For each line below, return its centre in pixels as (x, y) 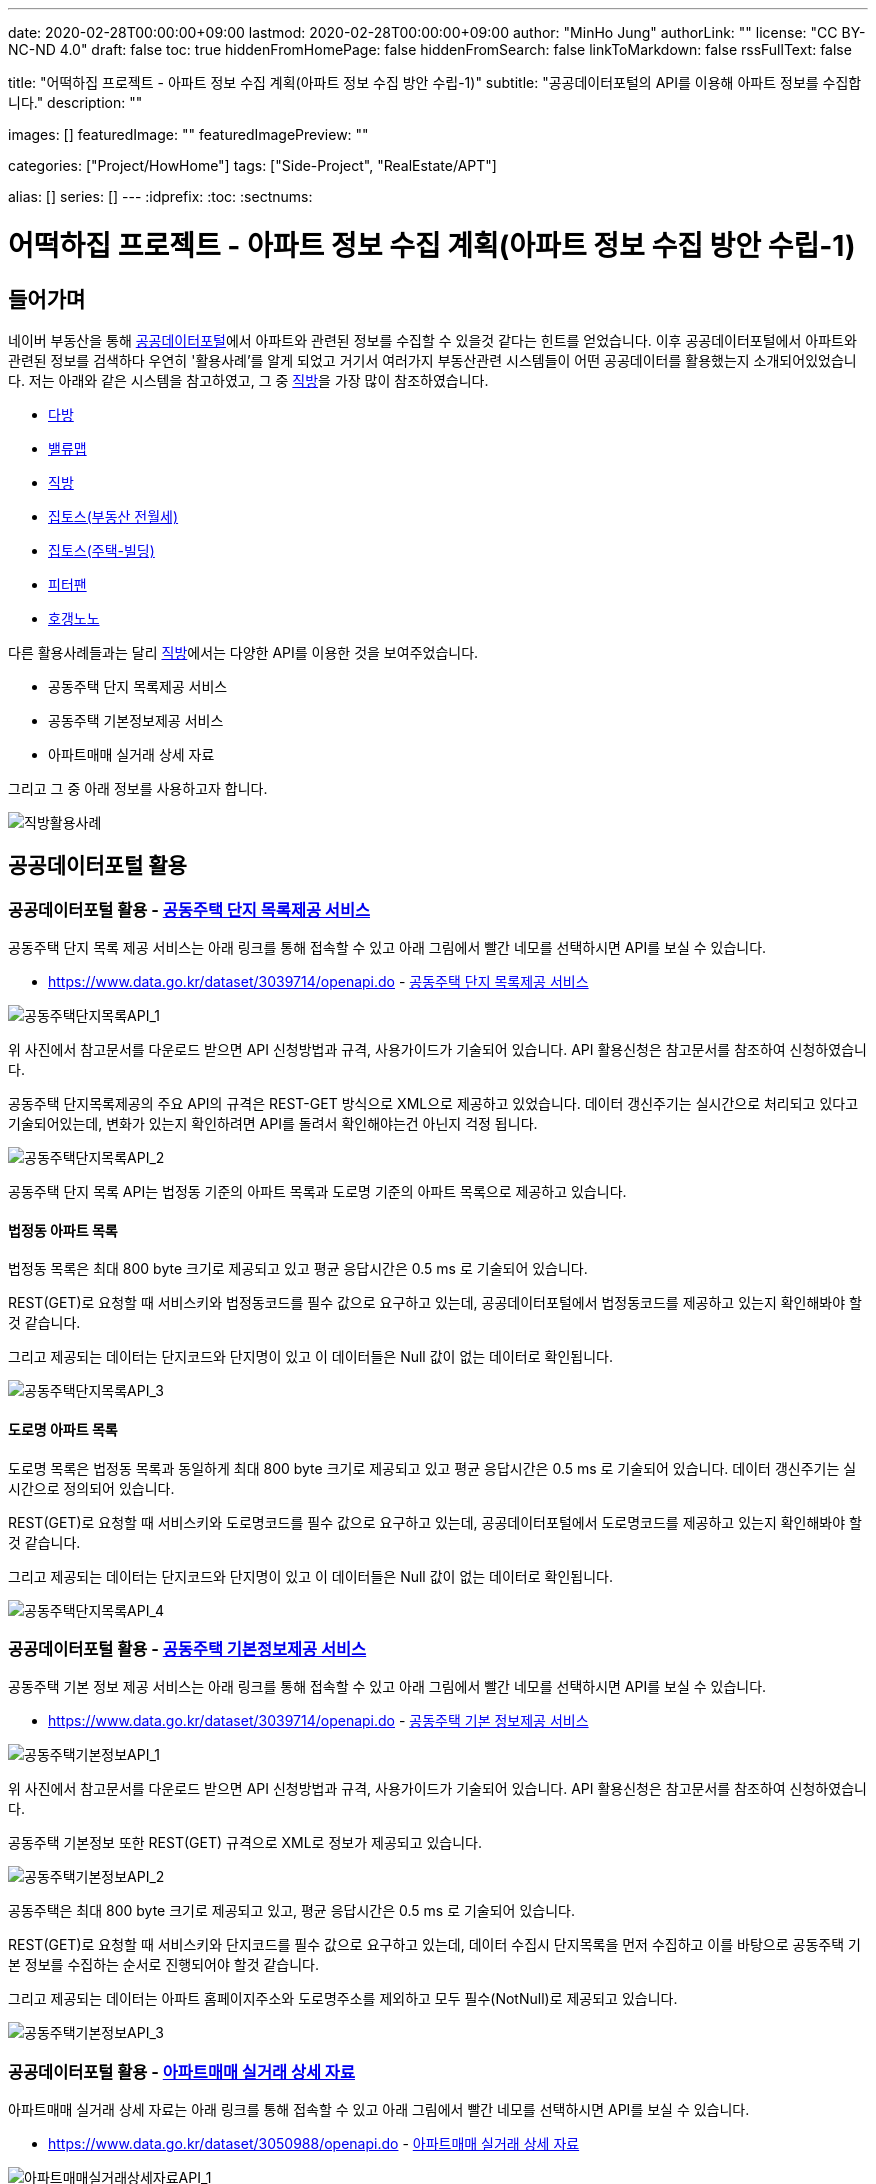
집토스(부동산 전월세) (113, 516)
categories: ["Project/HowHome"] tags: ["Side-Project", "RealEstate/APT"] (252, 165)
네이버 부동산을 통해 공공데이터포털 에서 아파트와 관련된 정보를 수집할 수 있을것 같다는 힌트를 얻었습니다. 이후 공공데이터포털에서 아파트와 (432, 340)
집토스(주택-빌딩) (101, 550)
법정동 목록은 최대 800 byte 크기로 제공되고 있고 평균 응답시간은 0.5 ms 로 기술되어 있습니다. (298, 1269)
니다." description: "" (75, 102)
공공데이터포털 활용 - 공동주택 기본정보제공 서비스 (187, 1648)
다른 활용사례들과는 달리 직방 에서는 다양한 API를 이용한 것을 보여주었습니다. (243, 652)
